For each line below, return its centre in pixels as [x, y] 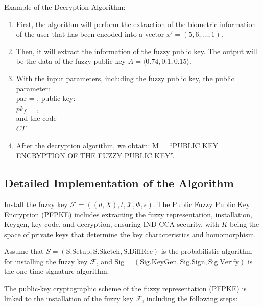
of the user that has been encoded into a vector [90, 34]
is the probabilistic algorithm [207, 251]
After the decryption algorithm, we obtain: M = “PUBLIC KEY [117, 145]
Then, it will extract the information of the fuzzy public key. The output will [137, 51]
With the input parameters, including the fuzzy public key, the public [125, 78]
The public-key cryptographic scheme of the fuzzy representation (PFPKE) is [125, 288]
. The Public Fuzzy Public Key [201, 204]
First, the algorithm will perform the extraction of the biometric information [136, 24]
